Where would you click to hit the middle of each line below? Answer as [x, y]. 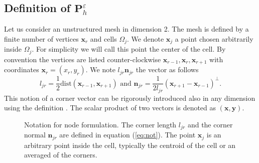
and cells [103, 38]
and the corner [210, 124]
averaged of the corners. [61, 155]
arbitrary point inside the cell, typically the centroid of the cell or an [130, 145]
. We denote [146, 38]
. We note [100, 69]
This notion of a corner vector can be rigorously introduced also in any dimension [130, 98]
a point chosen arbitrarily [214, 38]
